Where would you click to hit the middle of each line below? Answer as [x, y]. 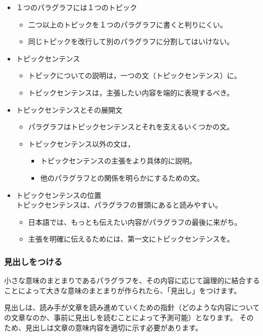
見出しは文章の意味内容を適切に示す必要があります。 [114, 327]
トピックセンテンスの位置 [59, 195]
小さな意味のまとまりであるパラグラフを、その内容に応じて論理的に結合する [132, 280]
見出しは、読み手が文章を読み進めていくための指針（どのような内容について [132, 307]
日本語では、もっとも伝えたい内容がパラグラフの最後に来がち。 [135, 222]
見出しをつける [33, 261]
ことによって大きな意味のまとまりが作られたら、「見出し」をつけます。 [123, 290]
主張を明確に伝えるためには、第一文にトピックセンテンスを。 [131, 239]
